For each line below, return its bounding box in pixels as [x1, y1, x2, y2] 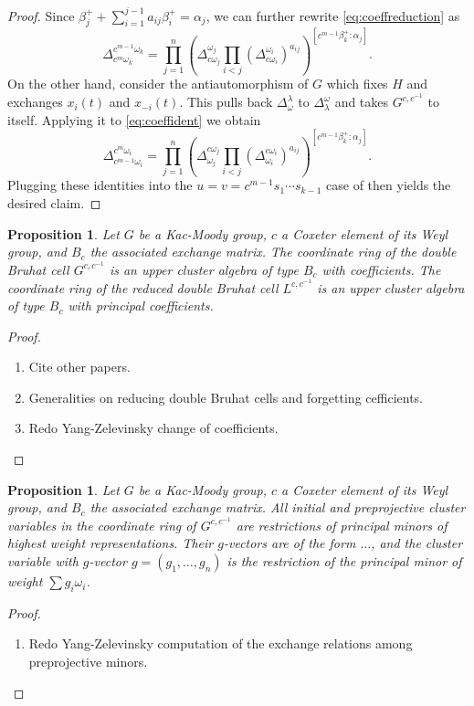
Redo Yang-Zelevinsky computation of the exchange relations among [28, 634, 413, 653]
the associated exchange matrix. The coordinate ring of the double [90, 242, 457, 261]
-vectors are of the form [223, 533, 356, 553]
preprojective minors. [28, 652, 148, 671]
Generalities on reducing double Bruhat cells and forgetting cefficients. [28, 387, 423, 406]
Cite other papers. [28, 357, 131, 376]
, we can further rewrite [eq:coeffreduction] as [205, 5, 460, 25]
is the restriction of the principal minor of [226, 552, 462, 571]
